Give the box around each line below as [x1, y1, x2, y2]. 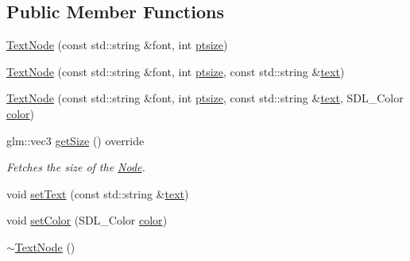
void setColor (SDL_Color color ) [6, 212, 168, 228]
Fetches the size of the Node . [6, 159, 145, 175]
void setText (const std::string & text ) [6, 185, 189, 202]
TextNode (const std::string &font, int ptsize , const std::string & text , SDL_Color [6, 90, 404, 106]
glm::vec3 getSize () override [6, 132, 145, 148]
